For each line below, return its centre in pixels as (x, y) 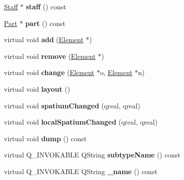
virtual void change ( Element (49, 72)
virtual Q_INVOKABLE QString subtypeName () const (92, 155)
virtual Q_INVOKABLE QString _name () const (81, 171)
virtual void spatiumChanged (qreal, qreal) (72, 105)
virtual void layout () (37, 89)
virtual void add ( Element (44, 39)
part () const (45, 23)
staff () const (46, 6)
